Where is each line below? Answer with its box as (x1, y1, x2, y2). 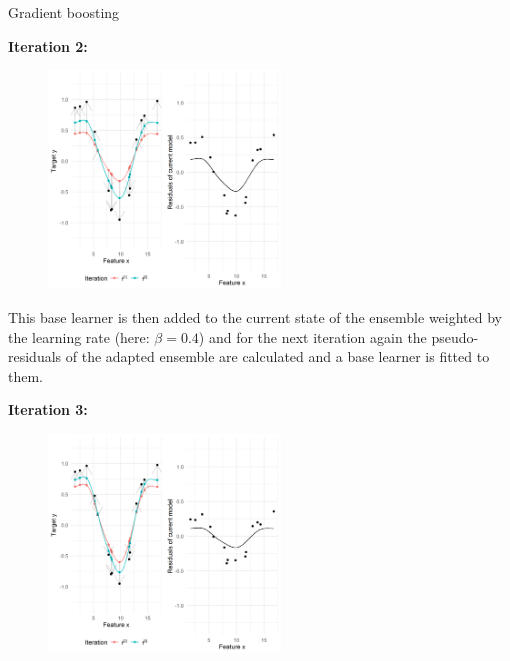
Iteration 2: (8, 35, 88, 56)
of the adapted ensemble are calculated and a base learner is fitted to (65, 346, 490, 367)
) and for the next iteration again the (198, 326, 427, 347)
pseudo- (431, 326, 479, 347)
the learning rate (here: (8, 326, 150, 347)
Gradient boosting (8, 2, 120, 22)
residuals (8, 346, 62, 367)
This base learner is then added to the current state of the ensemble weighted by (8, 307, 502, 328)
